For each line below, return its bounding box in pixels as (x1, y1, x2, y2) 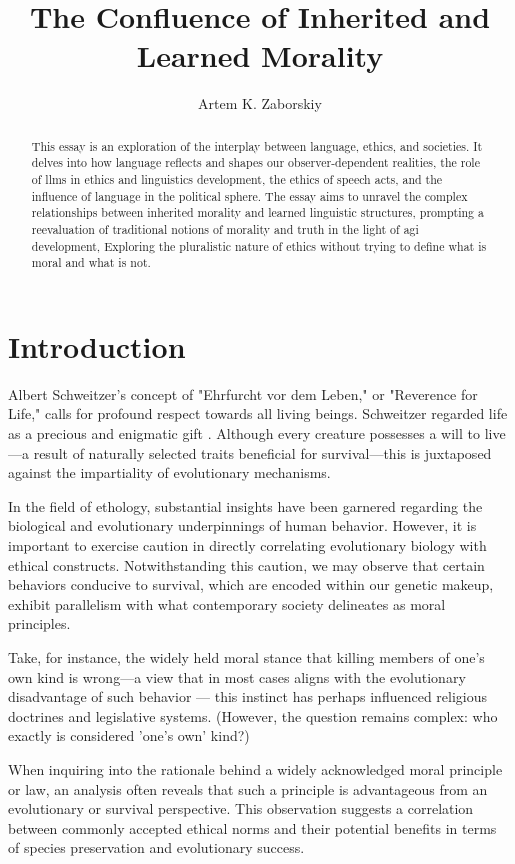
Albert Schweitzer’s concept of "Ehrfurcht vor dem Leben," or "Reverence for (8, 383, 478, 404)
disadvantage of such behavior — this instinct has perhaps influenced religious (8, 686, 488, 707)
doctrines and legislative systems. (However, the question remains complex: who (8, 705, 498, 726)
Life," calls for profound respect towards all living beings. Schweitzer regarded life (8, 403, 508, 424)
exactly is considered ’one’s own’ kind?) (8, 725, 250, 746)
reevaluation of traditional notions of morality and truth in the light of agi (31, 220, 419, 237)
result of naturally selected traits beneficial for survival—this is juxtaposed (33, 442, 492, 463)
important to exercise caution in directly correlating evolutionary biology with (8, 535, 487, 556)
